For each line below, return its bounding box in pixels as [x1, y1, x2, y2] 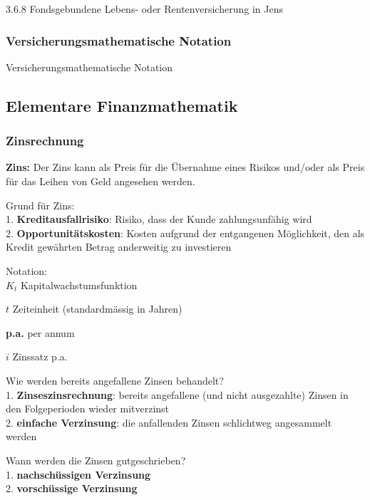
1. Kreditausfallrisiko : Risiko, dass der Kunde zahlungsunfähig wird [6, 212, 312, 226]
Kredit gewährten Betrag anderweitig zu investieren [6, 239, 232, 254]
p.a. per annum [6, 325, 75, 340]
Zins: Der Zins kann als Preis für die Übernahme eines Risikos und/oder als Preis [6, 160, 365, 175]
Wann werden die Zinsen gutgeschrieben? [6, 452, 186, 467]
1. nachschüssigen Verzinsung [6, 467, 151, 481]
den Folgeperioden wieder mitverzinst [6, 401, 170, 416]
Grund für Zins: [6, 197, 75, 212]
